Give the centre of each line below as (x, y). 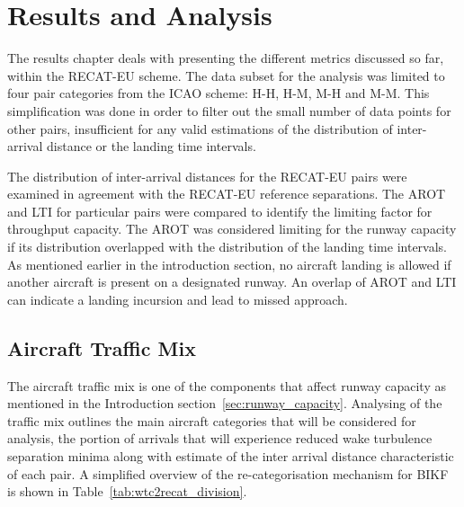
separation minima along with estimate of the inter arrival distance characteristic (231, 456)
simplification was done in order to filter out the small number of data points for (229, 110)
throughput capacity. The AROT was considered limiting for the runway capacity (232, 229)
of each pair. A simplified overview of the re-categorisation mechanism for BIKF (228, 473)
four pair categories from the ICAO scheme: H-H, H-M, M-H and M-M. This (219, 93)
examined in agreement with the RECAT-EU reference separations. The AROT (227, 194)
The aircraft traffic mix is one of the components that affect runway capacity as (227, 385)
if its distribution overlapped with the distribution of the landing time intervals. (227, 247)
